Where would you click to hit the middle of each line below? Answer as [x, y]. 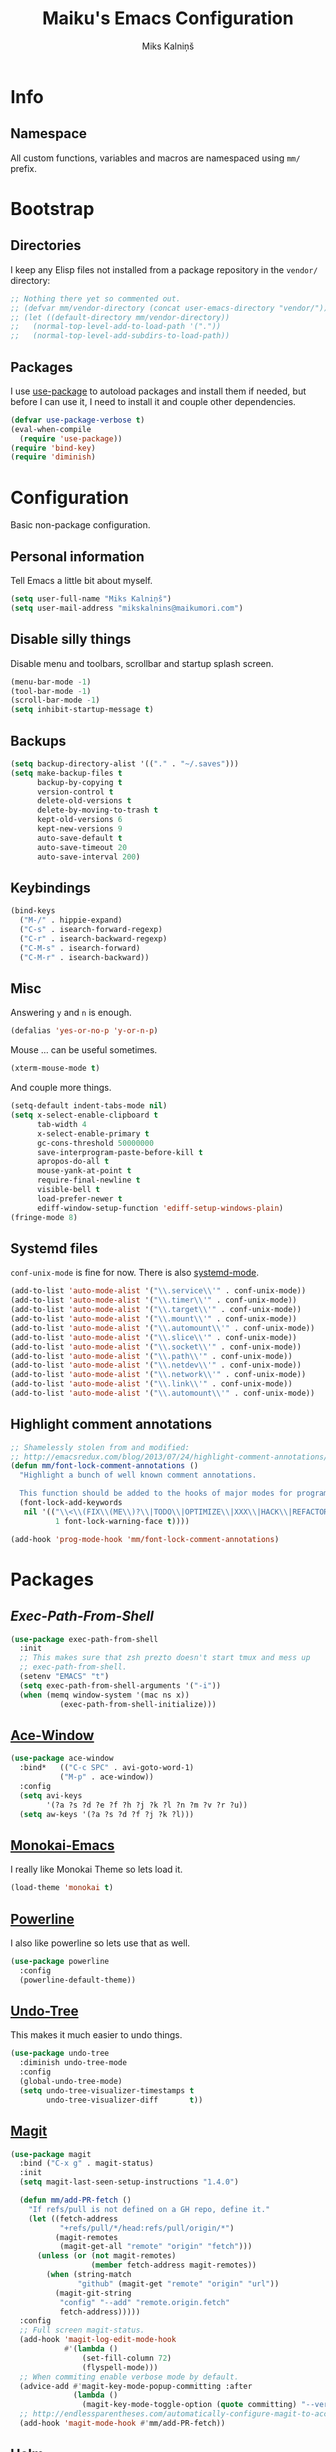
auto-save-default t [79, 838]
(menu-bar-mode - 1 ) [51, 682]
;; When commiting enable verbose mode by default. [129, 2377]
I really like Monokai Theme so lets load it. [96, 1869]
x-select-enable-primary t [93, 1133]
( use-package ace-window [62, 1758]
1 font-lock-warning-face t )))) [122, 1521]
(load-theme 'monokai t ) [62, 1888]
